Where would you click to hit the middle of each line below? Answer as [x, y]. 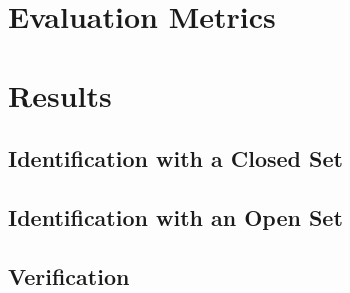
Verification [69, 275]
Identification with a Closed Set [175, 158]
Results [60, 94]
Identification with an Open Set [175, 216]
